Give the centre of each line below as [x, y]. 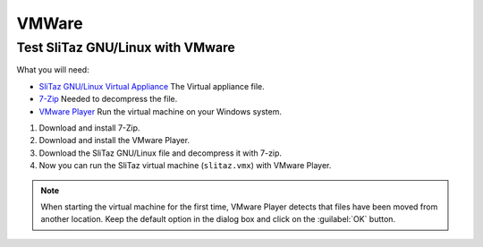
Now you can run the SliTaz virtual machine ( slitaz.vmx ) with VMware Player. [185, 166]
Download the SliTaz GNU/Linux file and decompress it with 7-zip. [160, 153]
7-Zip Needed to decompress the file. [108, 99]
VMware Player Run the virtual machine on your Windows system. [160, 111]
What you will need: [53, 70]
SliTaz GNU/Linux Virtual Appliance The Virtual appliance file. [152, 86]
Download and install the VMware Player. [114, 141]
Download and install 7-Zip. [89, 128]
